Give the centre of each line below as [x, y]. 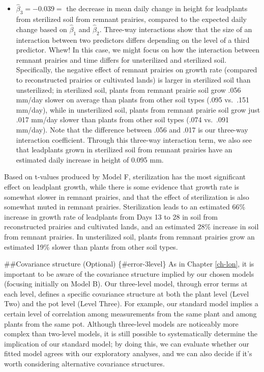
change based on [41, 29]
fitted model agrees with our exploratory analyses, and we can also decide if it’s [128, 353]
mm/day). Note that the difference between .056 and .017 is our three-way [132, 129]
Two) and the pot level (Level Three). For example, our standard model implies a [131, 303]
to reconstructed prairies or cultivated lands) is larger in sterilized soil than [133, 79]
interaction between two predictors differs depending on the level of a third [133, 39]
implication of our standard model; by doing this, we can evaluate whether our [127, 343]
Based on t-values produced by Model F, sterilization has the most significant [125, 177]
